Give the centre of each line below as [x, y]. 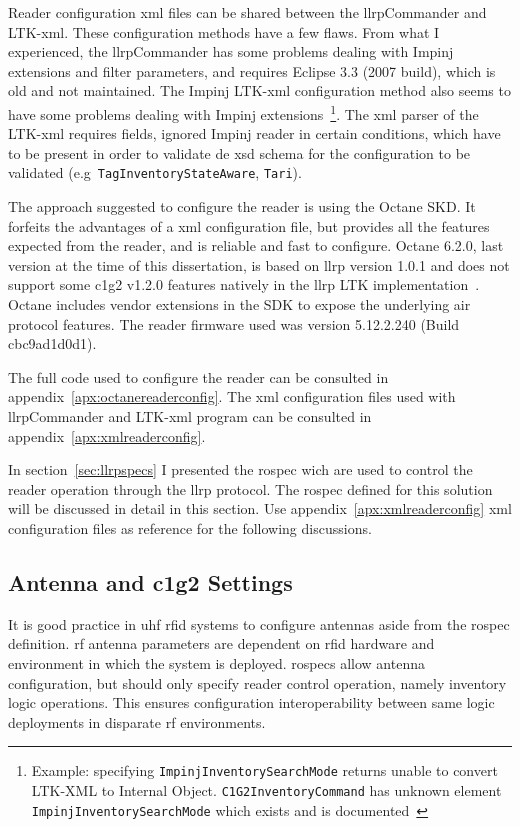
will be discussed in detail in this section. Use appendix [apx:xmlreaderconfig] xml [260, 508]
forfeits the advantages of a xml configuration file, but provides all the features [249, 225]
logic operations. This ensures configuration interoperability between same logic [251, 702]
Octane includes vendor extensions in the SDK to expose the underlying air [239, 304]
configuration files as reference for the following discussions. [190, 527]
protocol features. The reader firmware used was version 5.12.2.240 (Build [234, 323]
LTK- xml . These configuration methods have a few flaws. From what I [224, 31]
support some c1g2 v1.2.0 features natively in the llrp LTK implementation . [244, 284]
